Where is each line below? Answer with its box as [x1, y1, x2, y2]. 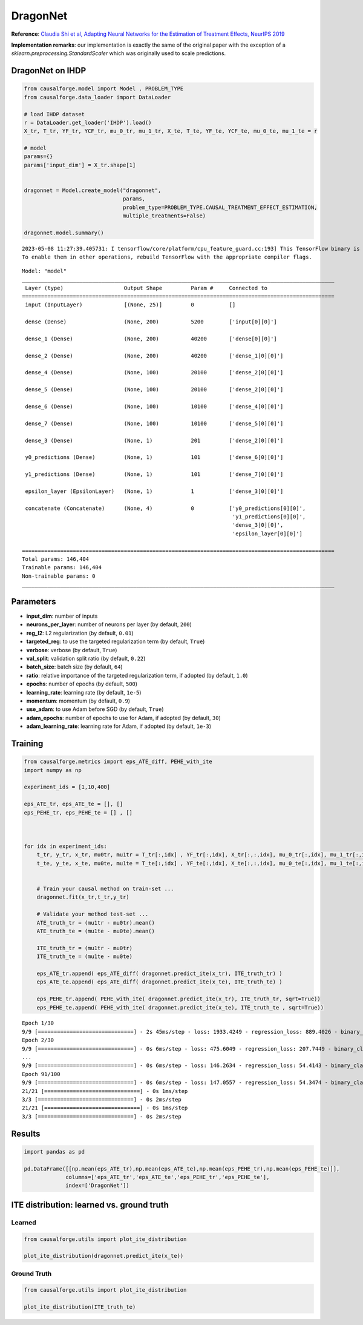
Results [11, 1128, 41, 1138]
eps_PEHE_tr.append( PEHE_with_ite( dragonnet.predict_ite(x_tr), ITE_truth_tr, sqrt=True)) [36, 996, 321, 1002]
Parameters [11, 596, 56, 607]
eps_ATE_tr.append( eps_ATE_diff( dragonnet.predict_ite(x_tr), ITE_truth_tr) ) [36, 970, 283, 977]
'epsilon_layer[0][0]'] [232, 530, 302, 537]
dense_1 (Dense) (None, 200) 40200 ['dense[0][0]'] [25, 335, 278, 342]
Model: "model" [22, 267, 67, 274]
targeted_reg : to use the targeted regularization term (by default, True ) [26, 638, 205, 645]
